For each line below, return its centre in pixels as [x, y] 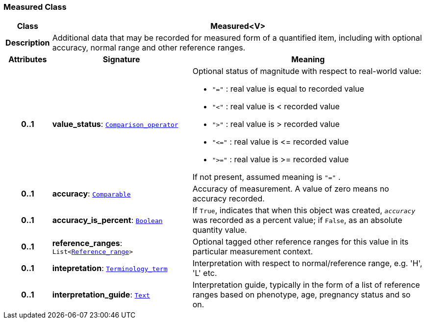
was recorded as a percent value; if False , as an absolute [297, 220]
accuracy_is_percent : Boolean [107, 220]
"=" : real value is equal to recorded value [288, 89]
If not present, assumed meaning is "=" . [266, 177]
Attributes [28, 60]
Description [28, 43]
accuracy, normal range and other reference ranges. [149, 48]
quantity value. [220, 230]
